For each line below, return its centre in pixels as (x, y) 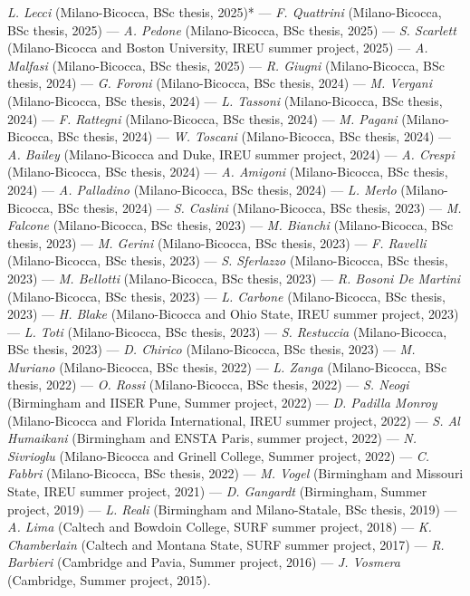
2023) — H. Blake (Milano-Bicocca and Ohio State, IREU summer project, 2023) (233, 314)
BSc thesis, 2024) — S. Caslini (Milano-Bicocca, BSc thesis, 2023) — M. (259, 207)
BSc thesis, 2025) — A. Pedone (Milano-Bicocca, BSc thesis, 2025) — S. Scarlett (232, 29)
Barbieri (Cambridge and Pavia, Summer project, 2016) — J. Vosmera (204, 562)
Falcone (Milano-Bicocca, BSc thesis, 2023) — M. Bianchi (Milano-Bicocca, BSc (230, 225)
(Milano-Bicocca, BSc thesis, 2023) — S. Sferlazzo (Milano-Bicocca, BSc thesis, (228, 260)
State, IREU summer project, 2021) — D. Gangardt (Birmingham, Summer (217, 491)
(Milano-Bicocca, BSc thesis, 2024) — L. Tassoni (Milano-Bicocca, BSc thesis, (225, 100)
